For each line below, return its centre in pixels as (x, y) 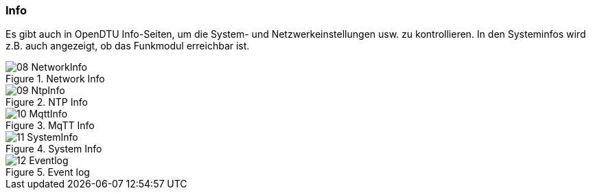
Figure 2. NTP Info (47, 102)
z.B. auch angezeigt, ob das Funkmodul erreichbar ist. (128, 46)
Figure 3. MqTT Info (50, 126)
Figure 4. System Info (54, 149)
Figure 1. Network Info (55, 79)
